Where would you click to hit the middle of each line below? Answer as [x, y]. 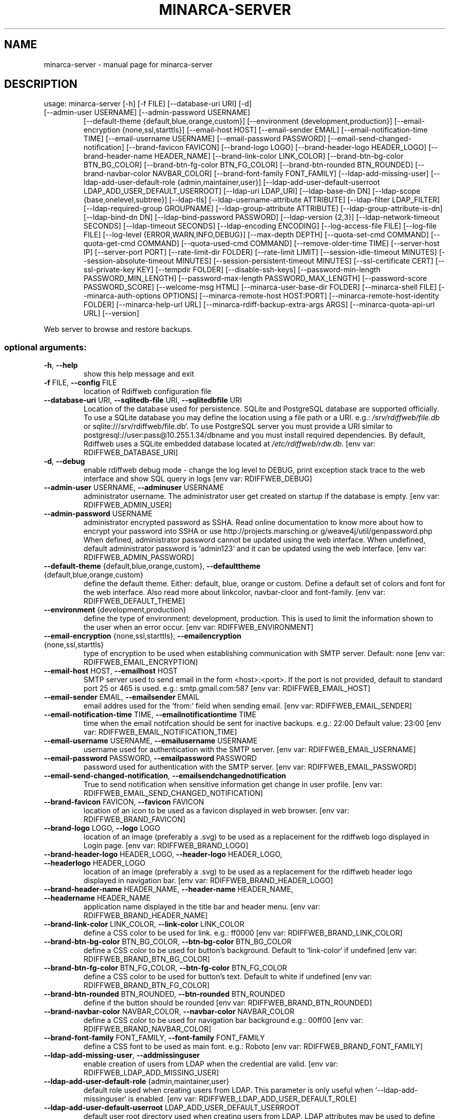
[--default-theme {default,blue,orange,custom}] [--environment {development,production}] [238, 121]
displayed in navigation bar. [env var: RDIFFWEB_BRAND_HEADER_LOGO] [208, 881]
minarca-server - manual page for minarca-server [128, 64]
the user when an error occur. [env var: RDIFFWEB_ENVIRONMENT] [199, 627]
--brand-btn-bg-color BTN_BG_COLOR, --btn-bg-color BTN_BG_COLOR [168, 942]
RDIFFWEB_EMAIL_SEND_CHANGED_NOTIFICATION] [173, 793]
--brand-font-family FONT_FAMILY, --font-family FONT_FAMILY [154, 1038]
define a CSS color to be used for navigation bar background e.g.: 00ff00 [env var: [223, 1020]
